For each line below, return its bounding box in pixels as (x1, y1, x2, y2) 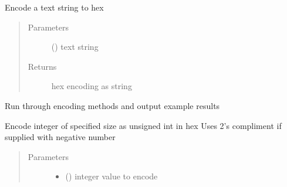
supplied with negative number (5, 131, 116, 143)
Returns (28, 60, 57, 72)
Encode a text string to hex (5, 1, 104, 13)
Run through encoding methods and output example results (5, 99, 220, 111)
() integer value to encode (65, 170, 158, 182)
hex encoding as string (51, 80, 132, 92)
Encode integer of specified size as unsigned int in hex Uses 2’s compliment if (5, 119, 282, 131)
